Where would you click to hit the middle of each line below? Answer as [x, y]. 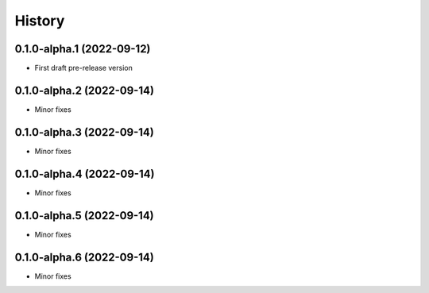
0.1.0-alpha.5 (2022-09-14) [84, 216]
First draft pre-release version [83, 68]
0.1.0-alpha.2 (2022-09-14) [85, 90]
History [40, 21]
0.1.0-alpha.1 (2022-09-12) [83, 49]
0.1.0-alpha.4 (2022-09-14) [85, 173]
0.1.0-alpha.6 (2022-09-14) [84, 257]
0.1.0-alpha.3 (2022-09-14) [84, 132]
